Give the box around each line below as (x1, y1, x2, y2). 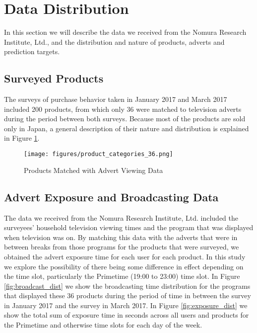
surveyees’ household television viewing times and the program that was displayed (4, 222, 254, 233)
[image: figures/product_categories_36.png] (24, 151, 173, 158)
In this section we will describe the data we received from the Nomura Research (4, 27, 247, 37)
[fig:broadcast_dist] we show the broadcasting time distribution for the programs (4, 280, 251, 291)
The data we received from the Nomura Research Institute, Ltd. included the (4, 212, 238, 223)
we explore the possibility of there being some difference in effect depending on (4, 261, 244, 271)
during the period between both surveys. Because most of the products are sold (4, 113, 246, 124)
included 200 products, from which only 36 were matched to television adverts (4, 103, 242, 114)
